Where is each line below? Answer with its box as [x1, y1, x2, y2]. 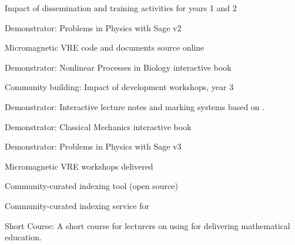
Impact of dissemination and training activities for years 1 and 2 [5, 2, 237, 14]
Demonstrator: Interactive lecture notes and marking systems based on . [5, 100, 265, 112]
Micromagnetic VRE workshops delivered [5, 160, 153, 172]
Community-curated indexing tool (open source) [5, 180, 178, 192]
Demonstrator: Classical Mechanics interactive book [5, 120, 192, 133]
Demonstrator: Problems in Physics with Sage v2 [5, 21, 182, 34]
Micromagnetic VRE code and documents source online [5, 41, 205, 54]
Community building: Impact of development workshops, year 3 [5, 81, 234, 93]
